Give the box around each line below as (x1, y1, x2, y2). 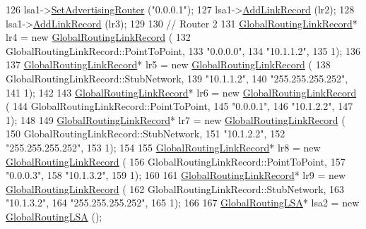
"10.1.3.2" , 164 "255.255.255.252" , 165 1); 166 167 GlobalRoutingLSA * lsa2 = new (6, 195, 360, 210)
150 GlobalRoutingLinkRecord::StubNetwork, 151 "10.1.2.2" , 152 (6, 126, 285, 141)
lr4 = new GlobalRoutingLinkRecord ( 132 (6, 30, 191, 44)
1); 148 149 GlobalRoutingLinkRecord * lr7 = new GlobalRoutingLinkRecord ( (6, 112, 346, 127)
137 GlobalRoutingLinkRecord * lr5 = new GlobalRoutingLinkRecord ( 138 (6, 57, 331, 72)
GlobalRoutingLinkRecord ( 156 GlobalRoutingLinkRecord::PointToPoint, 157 (6, 154, 346, 168)
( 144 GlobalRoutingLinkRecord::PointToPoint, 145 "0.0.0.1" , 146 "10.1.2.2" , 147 (6, 99, 353, 113)
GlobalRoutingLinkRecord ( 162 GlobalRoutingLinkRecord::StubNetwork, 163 (6, 181, 345, 196)
